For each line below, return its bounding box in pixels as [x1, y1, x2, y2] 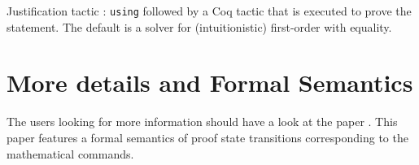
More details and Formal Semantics [7, 66, 413, 99]
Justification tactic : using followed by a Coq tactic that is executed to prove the [7, 2, 412, 19]
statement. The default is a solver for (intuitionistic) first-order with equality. [7, 18, 392, 35]
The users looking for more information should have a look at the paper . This [7, 113, 398, 130]
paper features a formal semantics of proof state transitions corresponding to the [7, 128, 408, 145]
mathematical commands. [7, 145, 134, 162]
